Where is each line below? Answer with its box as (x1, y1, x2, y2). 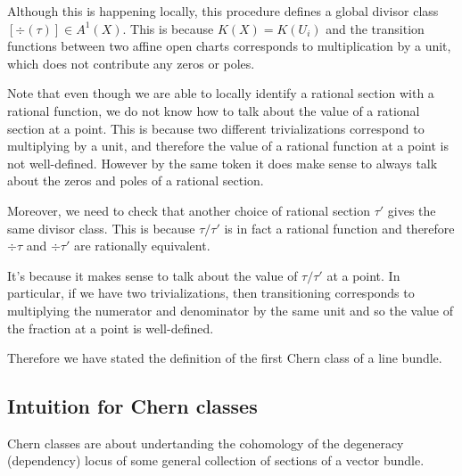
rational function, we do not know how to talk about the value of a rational (7, 101, 420, 119)
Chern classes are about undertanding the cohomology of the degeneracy (7, 433, 404, 452)
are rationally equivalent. (73, 236, 210, 255)
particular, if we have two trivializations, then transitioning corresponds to (7, 283, 415, 302)
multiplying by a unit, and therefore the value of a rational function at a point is (7, 136, 449, 155)
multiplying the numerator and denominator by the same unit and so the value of (7, 300, 454, 319)
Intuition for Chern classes (7, 392, 258, 420)
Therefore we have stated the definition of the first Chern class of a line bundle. (7, 349, 442, 367)
